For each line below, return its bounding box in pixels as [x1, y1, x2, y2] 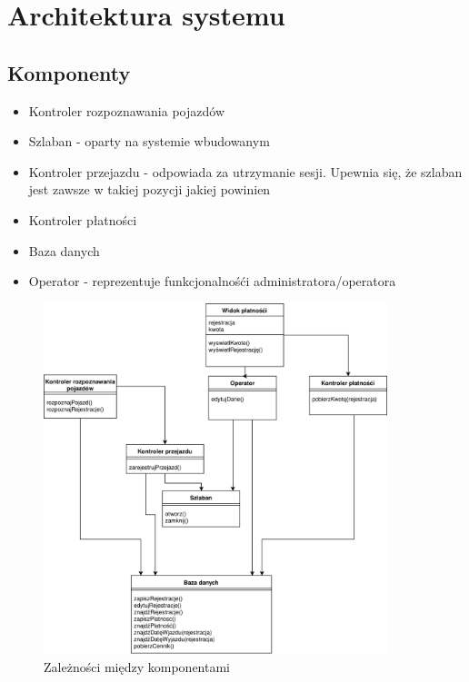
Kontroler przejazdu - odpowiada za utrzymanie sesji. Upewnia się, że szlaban [28, 162, 463, 181]
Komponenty [7, 58, 131, 86]
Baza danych [28, 241, 100, 260]
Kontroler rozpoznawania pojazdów [28, 101, 225, 120]
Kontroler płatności [28, 210, 137, 229]
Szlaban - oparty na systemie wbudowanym [28, 132, 270, 151]
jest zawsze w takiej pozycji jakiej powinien [28, 180, 271, 199]
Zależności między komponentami [44, 657, 231, 677]
